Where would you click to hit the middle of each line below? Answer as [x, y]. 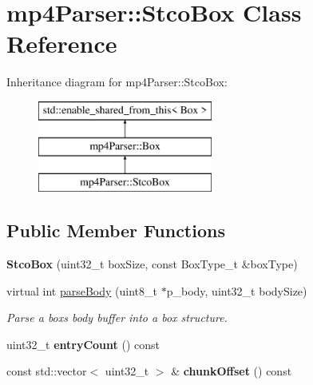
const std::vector [47, 371]
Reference [62, 44]
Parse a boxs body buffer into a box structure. [117, 318]
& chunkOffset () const [232, 371]
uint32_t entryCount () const [83, 344]
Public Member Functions [116, 230]
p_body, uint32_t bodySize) [237, 290]
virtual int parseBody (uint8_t [82, 290]
